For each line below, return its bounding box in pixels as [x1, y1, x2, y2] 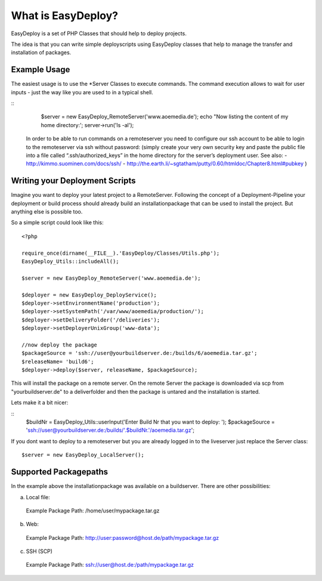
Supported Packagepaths [11, 467, 109, 477]
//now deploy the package [21, 341, 98, 348]
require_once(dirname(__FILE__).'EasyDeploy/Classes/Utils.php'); [21, 249, 220, 256]
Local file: [26, 493, 50, 500]
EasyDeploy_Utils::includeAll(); [21, 258, 119, 265]
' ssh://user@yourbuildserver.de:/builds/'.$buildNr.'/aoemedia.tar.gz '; [26, 427, 195, 434]
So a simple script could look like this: [11, 219, 104, 226]
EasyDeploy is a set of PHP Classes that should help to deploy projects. [11, 30, 187, 37]
